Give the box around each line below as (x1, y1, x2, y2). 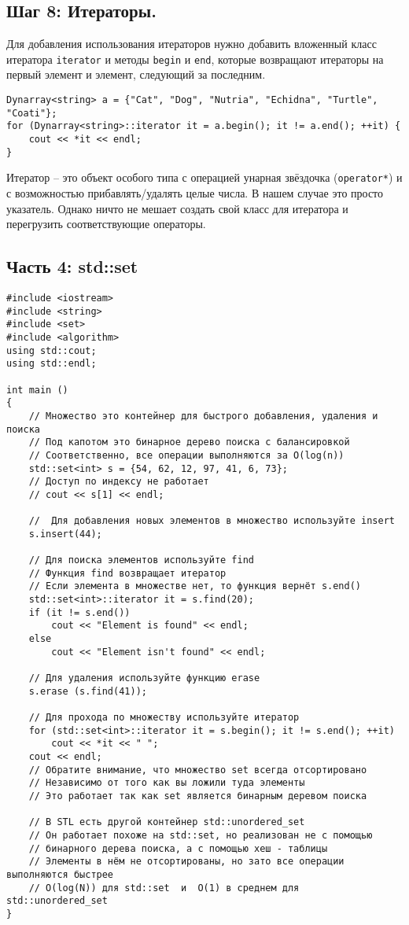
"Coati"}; (6, 107, 57, 119)
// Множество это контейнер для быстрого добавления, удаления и (28, 410, 378, 422)
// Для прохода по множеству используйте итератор (28, 711, 300, 723)
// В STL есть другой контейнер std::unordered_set (28, 816, 305, 828)
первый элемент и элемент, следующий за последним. (6, 66, 266, 83)
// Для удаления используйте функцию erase (28, 673, 260, 684)
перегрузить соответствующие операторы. (6, 216, 206, 232)
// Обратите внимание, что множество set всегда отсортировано (28, 764, 367, 776)
